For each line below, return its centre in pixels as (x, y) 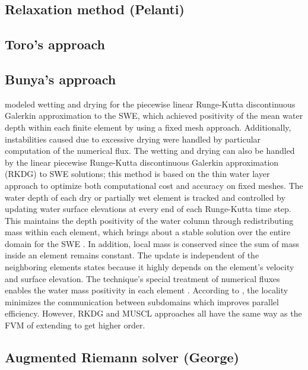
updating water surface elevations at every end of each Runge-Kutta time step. (148, 209)
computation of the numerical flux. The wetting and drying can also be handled (150, 151)
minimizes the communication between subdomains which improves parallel (142, 301)
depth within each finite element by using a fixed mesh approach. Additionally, (148, 127)
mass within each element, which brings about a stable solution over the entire (148, 232)
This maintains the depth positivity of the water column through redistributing (149, 220)
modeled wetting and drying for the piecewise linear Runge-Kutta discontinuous (150, 104)
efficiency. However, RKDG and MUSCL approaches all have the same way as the (153, 313)
